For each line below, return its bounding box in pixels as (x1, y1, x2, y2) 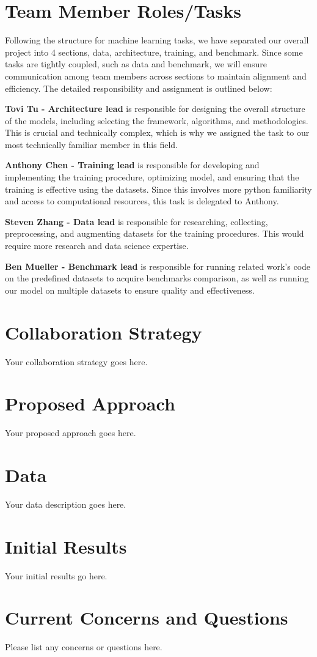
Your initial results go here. (5, 569, 107, 582)
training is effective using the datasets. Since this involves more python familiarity (5, 182, 312, 195)
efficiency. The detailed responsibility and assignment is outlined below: (5, 81, 272, 94)
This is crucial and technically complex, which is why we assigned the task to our (5, 126, 310, 139)
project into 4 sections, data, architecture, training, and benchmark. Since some (5, 45, 303, 58)
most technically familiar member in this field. (5, 138, 178, 150)
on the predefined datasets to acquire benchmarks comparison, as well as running (5, 272, 309, 284)
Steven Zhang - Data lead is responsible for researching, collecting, (5, 215, 268, 228)
